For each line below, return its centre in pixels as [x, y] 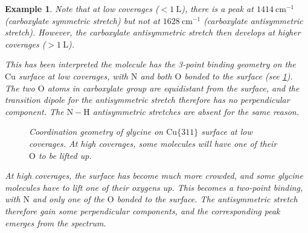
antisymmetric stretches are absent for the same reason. [196, 111]
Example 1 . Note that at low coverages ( [82, 8]
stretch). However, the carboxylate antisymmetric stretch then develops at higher [153, 32]
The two [20, 88]
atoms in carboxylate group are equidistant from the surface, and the [173, 88]
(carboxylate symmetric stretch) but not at [82, 20]
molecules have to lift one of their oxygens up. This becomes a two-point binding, [154, 187]
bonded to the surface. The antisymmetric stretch [207, 199]
